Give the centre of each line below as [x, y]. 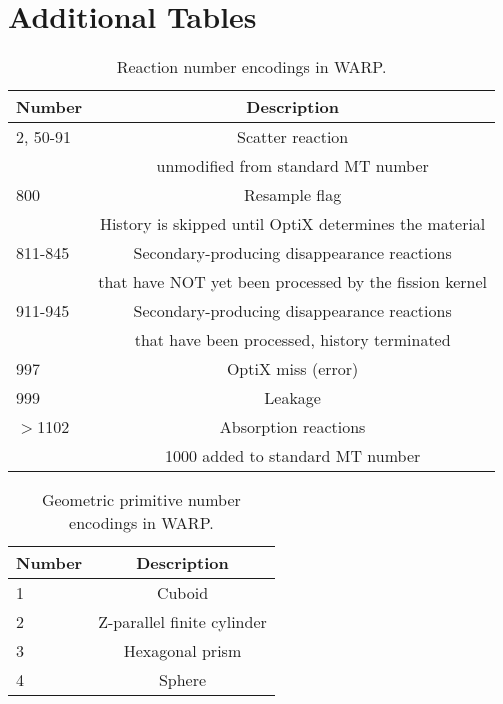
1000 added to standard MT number [292, 456]
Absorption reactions [292, 427]
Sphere [182, 680]
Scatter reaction [293, 137]
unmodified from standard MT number [292, 166]
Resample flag [293, 195]
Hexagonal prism [182, 651]
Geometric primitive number [141, 500]
